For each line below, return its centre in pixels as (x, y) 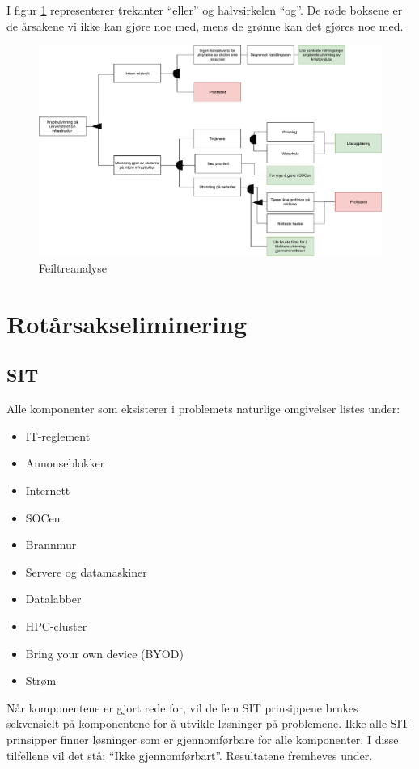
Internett (48, 490)
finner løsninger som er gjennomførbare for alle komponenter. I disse (229, 739)
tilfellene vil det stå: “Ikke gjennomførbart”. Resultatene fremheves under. (190, 755)
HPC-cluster (56, 625)
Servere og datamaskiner (86, 571)
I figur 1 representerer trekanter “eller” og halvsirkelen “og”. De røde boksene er (205, 10)
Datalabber (53, 599)
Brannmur (51, 545)
